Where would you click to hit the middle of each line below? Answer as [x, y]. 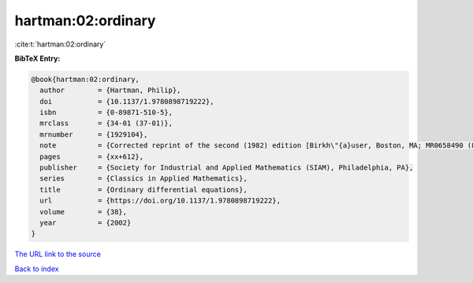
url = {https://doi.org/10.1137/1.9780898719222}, [160, 201]
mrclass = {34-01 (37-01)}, [106, 123]
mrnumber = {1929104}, [94, 134]
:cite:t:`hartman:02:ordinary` [60, 44]
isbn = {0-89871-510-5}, [106, 113]
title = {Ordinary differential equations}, [143, 190]
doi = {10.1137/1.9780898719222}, [127, 101]
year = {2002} [86, 223]
